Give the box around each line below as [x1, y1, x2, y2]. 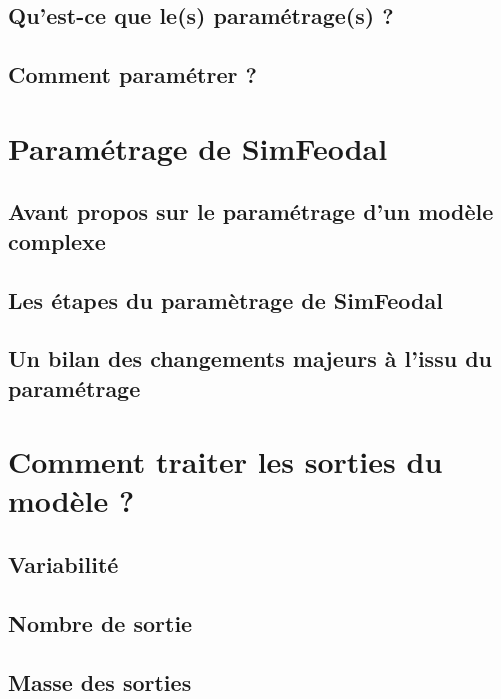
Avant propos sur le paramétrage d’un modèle [8, 196, 494, 227]
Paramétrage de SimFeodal [8, 127, 388, 168]
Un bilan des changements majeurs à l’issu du [8, 343, 492, 374]
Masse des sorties [8, 666, 192, 697]
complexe [8, 225, 106, 256]
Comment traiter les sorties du [8, 441, 443, 482]
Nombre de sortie [8, 607, 193, 638]
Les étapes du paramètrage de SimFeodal [8, 284, 443, 315]
